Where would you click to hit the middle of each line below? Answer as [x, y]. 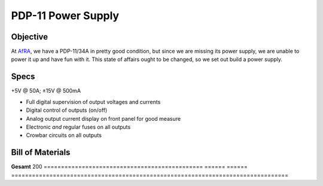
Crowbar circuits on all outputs [64, 135]
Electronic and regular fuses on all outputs [78, 127]
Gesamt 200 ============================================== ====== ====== [129, 167]
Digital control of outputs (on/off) [67, 110]
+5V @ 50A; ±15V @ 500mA [46, 91]
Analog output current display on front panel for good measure [103, 118]
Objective [30, 37]
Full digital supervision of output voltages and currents [93, 102]
